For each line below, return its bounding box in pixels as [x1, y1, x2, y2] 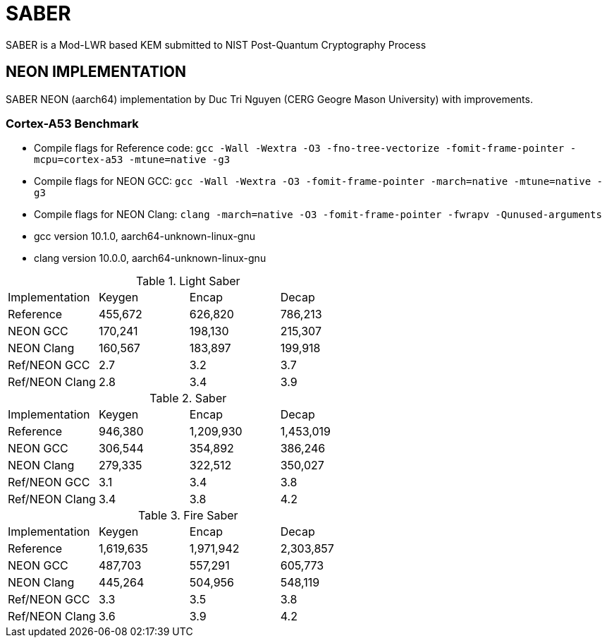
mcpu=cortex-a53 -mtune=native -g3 [34, 154, 231, 166]
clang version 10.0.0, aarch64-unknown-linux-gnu [34, 252, 266, 265]
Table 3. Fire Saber [138, 508, 238, 523]
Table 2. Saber [149, 391, 227, 406]
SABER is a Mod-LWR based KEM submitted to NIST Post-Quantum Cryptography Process [6, 38, 427, 51]
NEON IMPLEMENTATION [6, 63, 187, 81]
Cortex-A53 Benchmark [6, 116, 139, 131]
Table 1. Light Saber [136, 274, 240, 289]
